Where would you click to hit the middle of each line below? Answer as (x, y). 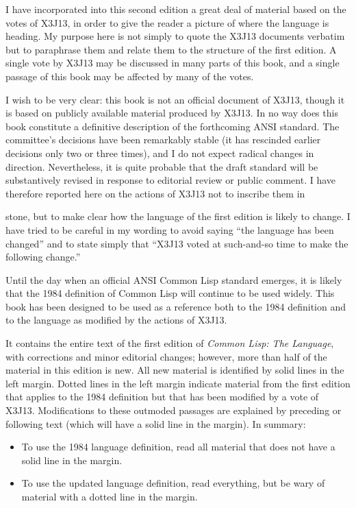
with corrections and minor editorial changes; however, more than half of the (166, 356)
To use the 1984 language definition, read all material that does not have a (178, 447)
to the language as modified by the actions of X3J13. (116, 320)
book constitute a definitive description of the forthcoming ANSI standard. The (173, 126)
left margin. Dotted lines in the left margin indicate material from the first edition (178, 383)
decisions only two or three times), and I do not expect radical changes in (160, 153)
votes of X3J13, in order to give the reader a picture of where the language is (167, 22)
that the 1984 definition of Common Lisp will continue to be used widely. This (170, 293)
